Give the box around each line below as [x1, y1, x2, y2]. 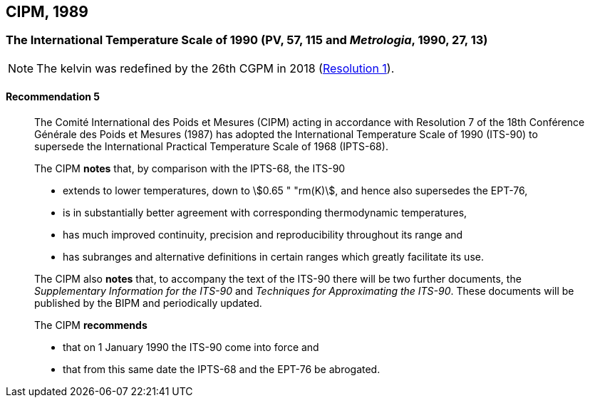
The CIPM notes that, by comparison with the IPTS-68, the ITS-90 [34, 162, 346, 175]
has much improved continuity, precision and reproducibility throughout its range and [63, 229, 463, 241]
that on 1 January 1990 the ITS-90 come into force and [63, 341, 319, 354]
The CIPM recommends [34, 319, 147, 332]
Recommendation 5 [6, 90, 100, 103]
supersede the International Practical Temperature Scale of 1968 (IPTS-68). [34, 140, 388, 153]
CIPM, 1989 [6, 3, 88, 21]
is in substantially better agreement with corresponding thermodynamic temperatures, [63, 206, 467, 219]
